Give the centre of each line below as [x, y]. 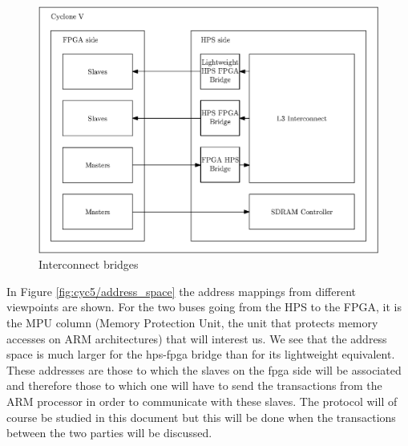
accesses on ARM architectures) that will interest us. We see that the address [197, 338]
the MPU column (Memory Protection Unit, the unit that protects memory [192, 323]
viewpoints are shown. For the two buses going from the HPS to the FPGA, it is [204, 307]
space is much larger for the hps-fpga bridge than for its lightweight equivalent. [201, 354]
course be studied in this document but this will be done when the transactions [201, 417]
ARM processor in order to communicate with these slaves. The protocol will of [202, 401]
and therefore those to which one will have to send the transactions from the [194, 385]
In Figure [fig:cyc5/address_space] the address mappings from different [182, 291]
